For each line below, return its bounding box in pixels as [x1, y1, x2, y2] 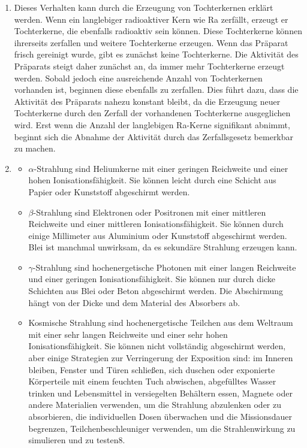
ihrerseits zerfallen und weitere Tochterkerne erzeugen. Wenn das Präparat [14, 36, 288, 49]
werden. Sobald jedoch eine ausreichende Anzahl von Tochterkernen [14, 71, 263, 84]
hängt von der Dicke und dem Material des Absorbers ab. [28, 296, 240, 308]
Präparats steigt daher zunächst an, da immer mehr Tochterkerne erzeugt [14, 59, 285, 72]
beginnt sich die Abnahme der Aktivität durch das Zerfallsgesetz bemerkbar [14, 130, 294, 143]
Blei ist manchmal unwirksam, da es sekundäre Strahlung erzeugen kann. [28, 241, 297, 253]
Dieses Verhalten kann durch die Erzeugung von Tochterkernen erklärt [14, 1, 273, 13]
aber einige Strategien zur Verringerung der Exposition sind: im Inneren [28, 352, 293, 364]
